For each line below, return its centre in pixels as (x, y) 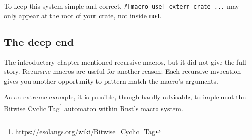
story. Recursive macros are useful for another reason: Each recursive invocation (123, 71)
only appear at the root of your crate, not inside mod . (83, 15)
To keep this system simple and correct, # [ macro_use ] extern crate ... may (122, 6)
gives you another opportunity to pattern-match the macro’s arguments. (111, 80)
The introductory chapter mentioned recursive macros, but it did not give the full (125, 62)
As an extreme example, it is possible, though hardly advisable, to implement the (125, 97)
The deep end (39, 41)
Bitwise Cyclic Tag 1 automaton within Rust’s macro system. (94, 107)
